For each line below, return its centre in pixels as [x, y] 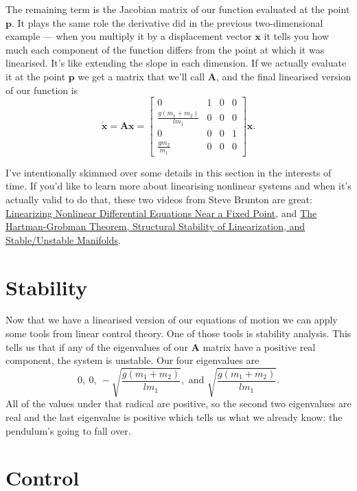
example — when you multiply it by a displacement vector [129, 36]
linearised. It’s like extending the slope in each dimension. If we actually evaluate [176, 63]
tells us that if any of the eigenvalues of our [97, 346]
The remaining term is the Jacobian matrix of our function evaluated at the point [178, 9]
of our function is [42, 90]
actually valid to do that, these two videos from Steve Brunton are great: [159, 199]
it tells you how [297, 36]
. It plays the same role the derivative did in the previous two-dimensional [167, 22]
